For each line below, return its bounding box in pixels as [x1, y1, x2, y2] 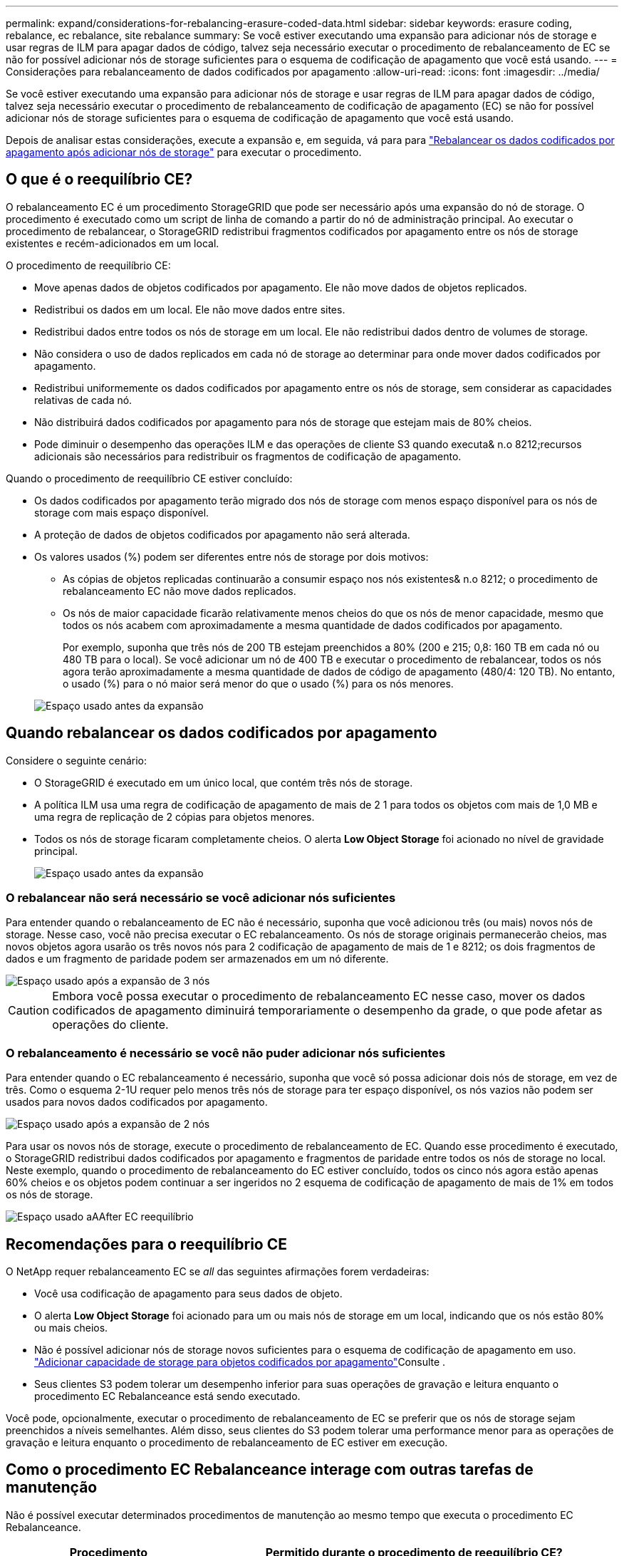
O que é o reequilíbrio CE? [6, 170, 193, 189]
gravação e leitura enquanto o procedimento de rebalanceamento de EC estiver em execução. [6, 1436, 448, 1449]
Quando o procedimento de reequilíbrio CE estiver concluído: [6, 472, 293, 484]
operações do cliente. [52, 1017, 169, 1032]
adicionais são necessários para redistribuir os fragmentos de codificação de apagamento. [34, 450, 462, 462]
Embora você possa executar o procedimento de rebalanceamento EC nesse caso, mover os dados [52, 989, 586, 1004]
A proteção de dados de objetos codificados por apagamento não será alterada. [34, 528, 410, 541]
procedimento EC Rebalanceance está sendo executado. [34, 1390, 301, 1403]
